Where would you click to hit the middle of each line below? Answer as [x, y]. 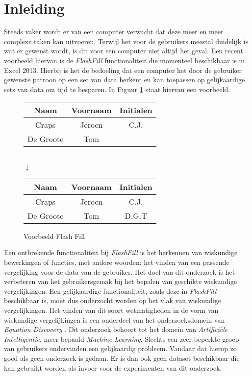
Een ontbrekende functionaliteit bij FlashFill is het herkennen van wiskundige [121, 252]
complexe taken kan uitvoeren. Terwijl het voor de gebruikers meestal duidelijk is [126, 41]
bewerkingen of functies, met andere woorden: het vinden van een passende [117, 262]
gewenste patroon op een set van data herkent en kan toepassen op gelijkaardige [125, 80]
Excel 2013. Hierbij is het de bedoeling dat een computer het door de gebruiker [123, 70]
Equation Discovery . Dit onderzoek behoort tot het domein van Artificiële [116, 329]
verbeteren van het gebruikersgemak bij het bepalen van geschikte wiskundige [121, 281]
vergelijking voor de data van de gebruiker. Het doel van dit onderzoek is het [120, 271]
